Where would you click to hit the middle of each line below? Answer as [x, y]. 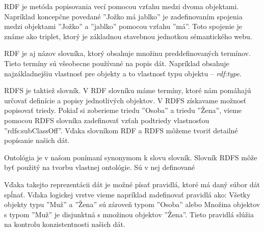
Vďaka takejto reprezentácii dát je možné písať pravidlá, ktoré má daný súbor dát [132, 184]
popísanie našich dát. [37, 140]
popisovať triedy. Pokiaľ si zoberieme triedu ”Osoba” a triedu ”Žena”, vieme [123, 110]
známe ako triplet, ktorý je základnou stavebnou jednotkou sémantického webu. [128, 36]
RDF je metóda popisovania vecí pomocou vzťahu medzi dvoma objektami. [122, 6]
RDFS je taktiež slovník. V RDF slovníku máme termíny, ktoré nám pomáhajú [128, 90]
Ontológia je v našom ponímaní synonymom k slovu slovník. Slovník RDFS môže [131, 157]
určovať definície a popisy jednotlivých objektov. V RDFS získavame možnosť [125, 100]
